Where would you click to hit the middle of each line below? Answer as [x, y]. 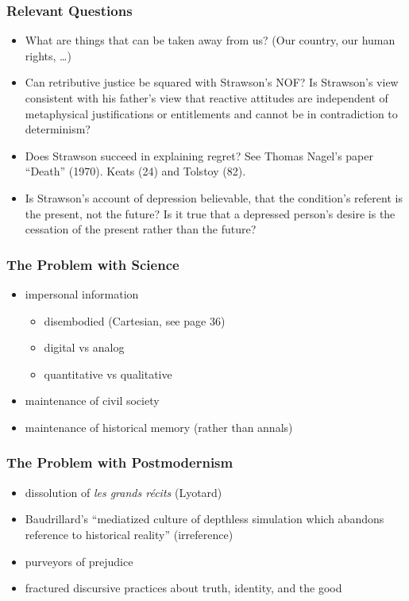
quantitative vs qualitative [108, 374]
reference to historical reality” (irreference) [129, 534]
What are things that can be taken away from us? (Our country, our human [210, 40]
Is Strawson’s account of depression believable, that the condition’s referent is [214, 197]
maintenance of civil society [92, 401]
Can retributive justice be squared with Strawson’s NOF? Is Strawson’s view [212, 82]
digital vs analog [84, 347]
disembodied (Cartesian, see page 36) [135, 320]
